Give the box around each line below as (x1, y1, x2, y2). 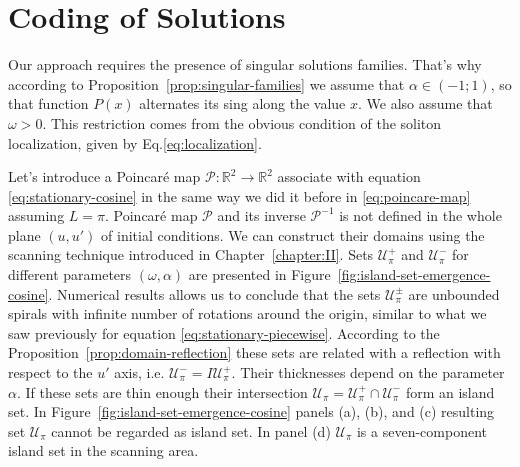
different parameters (8, 264, 132, 285)
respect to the (8, 362, 93, 383)
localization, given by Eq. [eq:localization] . (8, 132, 262, 153)
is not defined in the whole (339, 205, 502, 226)
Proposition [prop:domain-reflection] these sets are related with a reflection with (8, 342, 501, 363)
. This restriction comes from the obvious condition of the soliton (42, 112, 442, 133)
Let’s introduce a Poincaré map (8, 166, 201, 187)
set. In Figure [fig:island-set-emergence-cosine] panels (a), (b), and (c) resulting (8, 401, 495, 422)
